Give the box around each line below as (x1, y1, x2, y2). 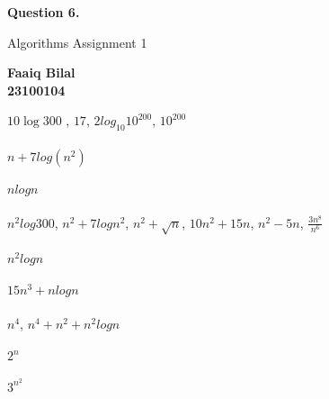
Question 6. (7, 3, 80, 21)
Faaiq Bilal (7, 63, 76, 82)
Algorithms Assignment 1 (7, 32, 147, 51)
